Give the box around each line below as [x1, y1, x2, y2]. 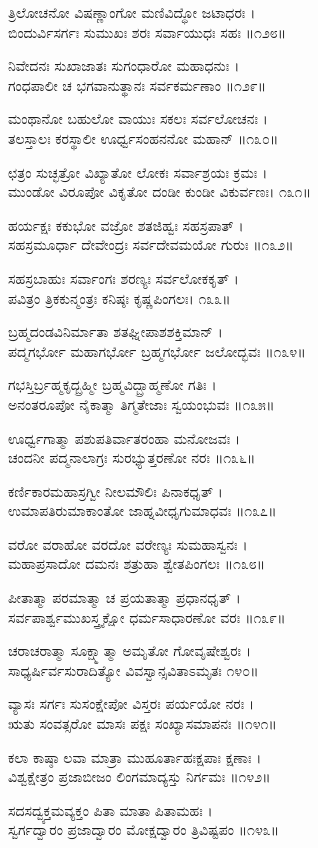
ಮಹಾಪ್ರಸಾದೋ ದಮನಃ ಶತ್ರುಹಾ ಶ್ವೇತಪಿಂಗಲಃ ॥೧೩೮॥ [8, 553, 266, 574]
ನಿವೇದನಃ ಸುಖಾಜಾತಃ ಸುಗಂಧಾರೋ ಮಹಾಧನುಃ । [8, 55, 240, 76]
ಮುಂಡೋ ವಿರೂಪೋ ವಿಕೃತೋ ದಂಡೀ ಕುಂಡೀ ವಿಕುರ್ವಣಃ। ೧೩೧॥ [8, 181, 311, 202]
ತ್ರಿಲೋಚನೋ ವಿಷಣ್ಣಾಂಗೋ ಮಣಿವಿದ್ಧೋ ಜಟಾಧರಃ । [8, 2, 256, 22]
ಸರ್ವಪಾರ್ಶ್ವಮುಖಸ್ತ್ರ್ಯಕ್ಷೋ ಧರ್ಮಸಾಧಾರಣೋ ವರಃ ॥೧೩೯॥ [8, 606, 286, 627]
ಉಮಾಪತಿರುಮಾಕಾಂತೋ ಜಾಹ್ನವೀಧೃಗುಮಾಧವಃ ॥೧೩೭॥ [8, 500, 277, 521]
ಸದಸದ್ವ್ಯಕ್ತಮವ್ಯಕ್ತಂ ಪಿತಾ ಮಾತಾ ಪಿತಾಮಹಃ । [8, 799, 213, 820]
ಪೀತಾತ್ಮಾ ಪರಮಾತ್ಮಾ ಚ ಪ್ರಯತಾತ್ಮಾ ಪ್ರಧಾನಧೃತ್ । [8, 587, 241, 608]
